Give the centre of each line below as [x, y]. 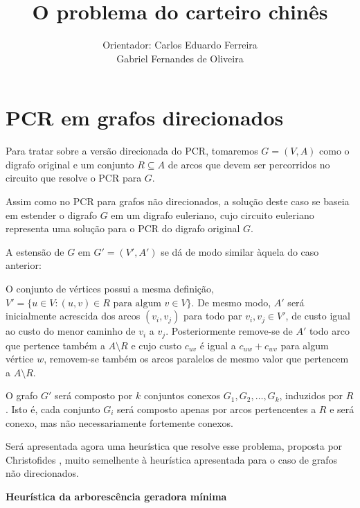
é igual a [218, 345]
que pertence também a [55, 345]
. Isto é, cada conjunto [53, 409]
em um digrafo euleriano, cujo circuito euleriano [213, 214]
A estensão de [35, 251]
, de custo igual [318, 316]
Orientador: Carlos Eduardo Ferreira [180, 45]
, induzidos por [311, 395]
